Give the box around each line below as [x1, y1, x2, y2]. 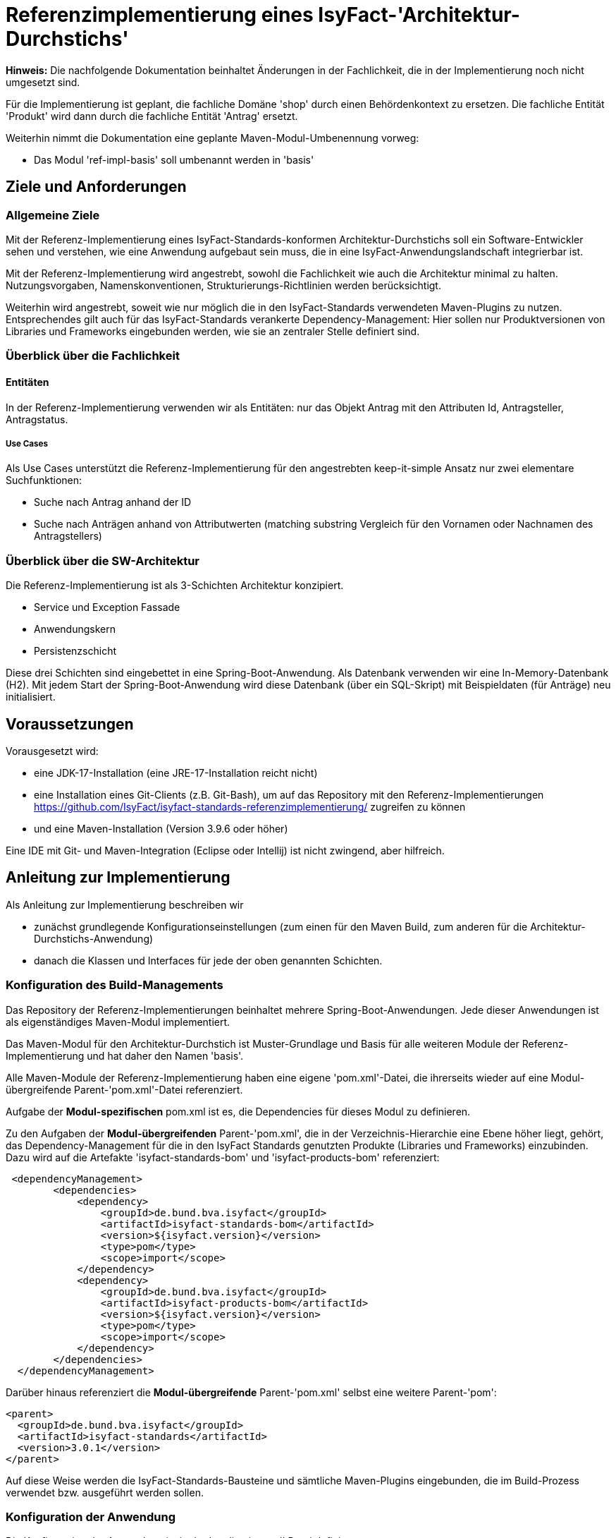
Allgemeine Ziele [6, 207, 100, 222]
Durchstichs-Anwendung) [34, 932, 154, 945]
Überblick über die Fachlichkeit [6, 349, 180, 363]
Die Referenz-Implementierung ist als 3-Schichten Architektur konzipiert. [6, 579, 344, 592]
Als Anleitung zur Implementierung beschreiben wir [6, 898, 244, 911]
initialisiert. [6, 691, 56, 703]
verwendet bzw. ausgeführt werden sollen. [6, 1486, 204, 1498]
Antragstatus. [6, 413, 68, 425]
